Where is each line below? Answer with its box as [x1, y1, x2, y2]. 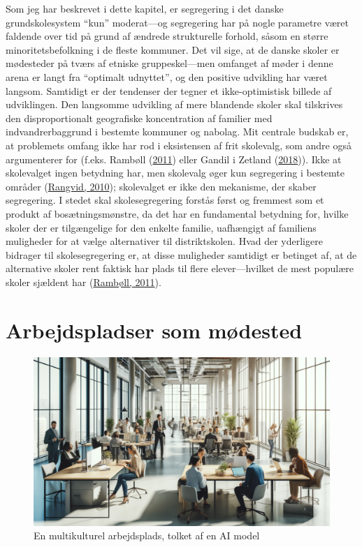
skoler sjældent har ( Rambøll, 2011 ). [6, 274, 161, 289]
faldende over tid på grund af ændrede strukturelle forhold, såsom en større [6, 29, 328, 43]
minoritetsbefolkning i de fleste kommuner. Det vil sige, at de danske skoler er [6, 42, 340, 57]
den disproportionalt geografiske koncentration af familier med [6, 110, 273, 125]
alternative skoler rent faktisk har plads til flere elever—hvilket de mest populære [6, 261, 354, 276]
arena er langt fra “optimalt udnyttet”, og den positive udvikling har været [6, 69, 328, 84]
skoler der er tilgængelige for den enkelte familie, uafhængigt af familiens [6, 220, 317, 234]
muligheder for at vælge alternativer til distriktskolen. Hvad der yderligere [6, 234, 323, 248]
